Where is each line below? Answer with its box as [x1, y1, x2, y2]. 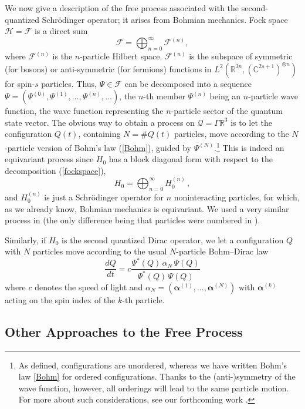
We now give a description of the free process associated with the [5, 2, 239, 14]
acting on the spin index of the [5, 293, 116, 306]
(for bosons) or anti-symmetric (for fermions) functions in [5, 62, 212, 75]
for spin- [5, 77, 35, 89]
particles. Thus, [41, 77, 97, 89]
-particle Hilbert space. [80, 50, 162, 62]
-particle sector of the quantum [171, 105, 283, 117]
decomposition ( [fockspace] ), [5, 164, 106, 176]
